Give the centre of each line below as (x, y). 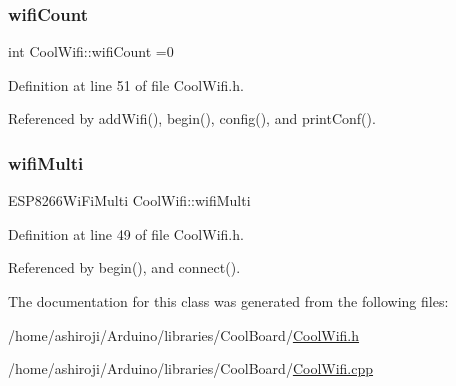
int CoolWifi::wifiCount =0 (91, 51)
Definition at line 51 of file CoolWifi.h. (126, 84)
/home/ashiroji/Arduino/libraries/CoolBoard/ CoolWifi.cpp (191, 368)
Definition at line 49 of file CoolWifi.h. (126, 233)
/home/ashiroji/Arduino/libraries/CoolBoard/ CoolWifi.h (184, 334)
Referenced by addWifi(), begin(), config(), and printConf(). (192, 118)
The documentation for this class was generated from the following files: (228, 301)
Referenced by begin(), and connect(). (124, 267)
